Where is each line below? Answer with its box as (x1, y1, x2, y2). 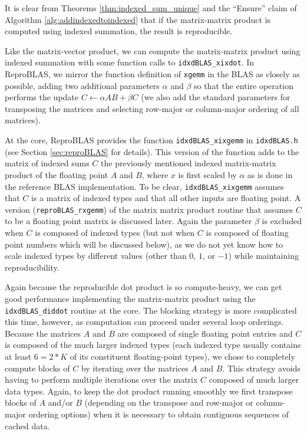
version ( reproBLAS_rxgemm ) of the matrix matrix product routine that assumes (5, 203, 293, 215)
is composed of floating (206, 226, 289, 238)
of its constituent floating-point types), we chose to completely (70, 350, 295, 362)
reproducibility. (5, 261, 60, 273)
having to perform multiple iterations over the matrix (5, 373, 198, 386)
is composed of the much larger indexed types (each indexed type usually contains (5, 338, 301, 351)
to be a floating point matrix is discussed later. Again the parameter (5, 215, 252, 227)
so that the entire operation (193, 79, 293, 91)
